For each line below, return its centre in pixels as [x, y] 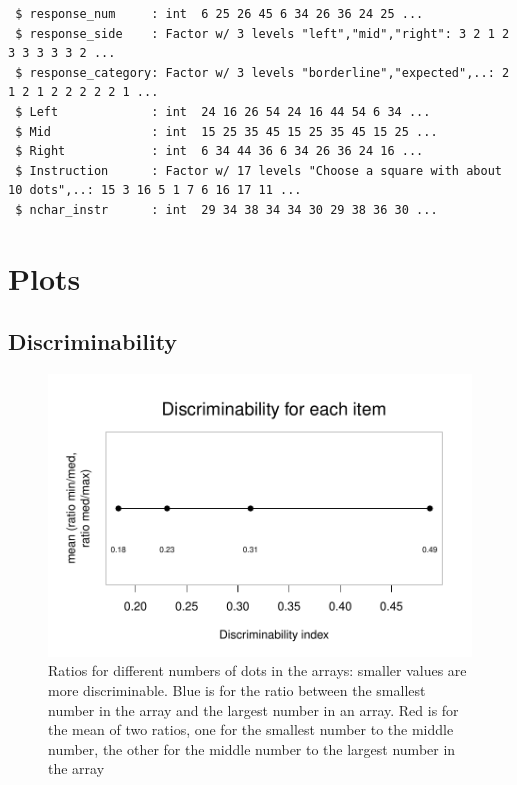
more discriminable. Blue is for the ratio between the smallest [237, 689]
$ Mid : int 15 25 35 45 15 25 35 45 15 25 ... [226, 131]
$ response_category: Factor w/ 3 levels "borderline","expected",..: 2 [262, 72]
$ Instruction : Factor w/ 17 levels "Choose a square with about [258, 170]
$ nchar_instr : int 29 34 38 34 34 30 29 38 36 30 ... [226, 209]
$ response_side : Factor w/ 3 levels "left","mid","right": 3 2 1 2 [262, 33]
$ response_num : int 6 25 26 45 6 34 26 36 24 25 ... [219, 14]
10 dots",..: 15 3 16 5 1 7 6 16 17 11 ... [155, 190]
